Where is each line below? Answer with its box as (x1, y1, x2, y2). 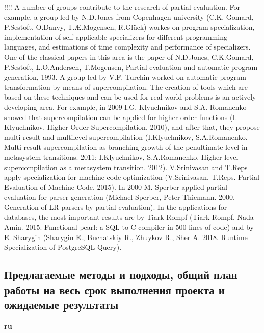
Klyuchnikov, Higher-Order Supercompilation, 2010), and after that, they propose (4, 122, 260, 132)
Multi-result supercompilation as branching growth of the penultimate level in (4, 141, 248, 152)
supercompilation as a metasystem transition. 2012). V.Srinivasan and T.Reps (4, 161, 248, 172)
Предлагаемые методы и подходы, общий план (4, 267, 237, 282)
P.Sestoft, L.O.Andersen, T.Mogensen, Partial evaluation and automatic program (4, 61, 258, 72)
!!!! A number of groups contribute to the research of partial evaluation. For (4, 2, 241, 12)
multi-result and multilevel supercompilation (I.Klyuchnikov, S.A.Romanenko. (4, 131, 248, 142)
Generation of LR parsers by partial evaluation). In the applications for (4, 201, 227, 212)
